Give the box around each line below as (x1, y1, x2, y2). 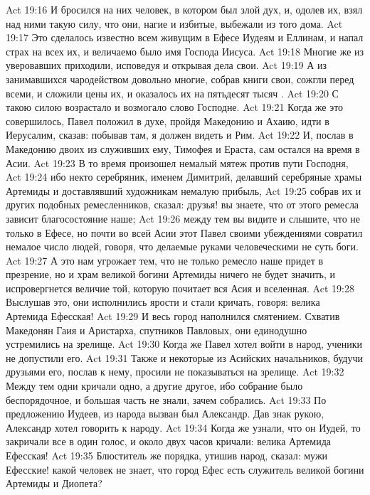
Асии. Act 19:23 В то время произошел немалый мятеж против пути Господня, (6, 155, 349, 170)
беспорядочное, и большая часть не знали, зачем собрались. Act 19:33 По (6, 392, 327, 407)
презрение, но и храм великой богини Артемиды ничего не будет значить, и (6, 267, 335, 282)
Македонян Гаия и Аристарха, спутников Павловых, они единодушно (6, 322, 307, 337)
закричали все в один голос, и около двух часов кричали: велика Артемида (6, 434, 331, 449)
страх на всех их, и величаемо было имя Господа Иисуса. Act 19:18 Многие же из (6, 43, 364, 58)
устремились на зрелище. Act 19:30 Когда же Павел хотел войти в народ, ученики (6, 336, 363, 351)
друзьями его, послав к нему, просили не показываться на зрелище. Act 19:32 (6, 364, 344, 379)
